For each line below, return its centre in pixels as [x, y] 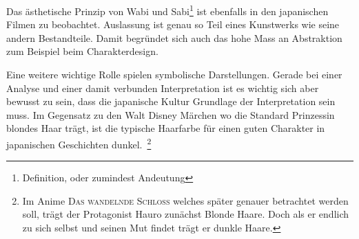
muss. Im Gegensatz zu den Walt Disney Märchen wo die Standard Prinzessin [171, 114]
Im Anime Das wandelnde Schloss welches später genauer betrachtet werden [185, 200]
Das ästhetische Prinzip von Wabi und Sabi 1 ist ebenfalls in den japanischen [167, 10]
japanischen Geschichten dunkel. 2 [79, 143]
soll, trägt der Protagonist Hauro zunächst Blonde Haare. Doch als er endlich [186, 214]
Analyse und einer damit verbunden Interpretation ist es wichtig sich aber [163, 88]
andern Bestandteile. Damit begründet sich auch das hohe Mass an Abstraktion [174, 37]
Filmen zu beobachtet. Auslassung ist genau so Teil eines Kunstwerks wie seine [173, 24]
